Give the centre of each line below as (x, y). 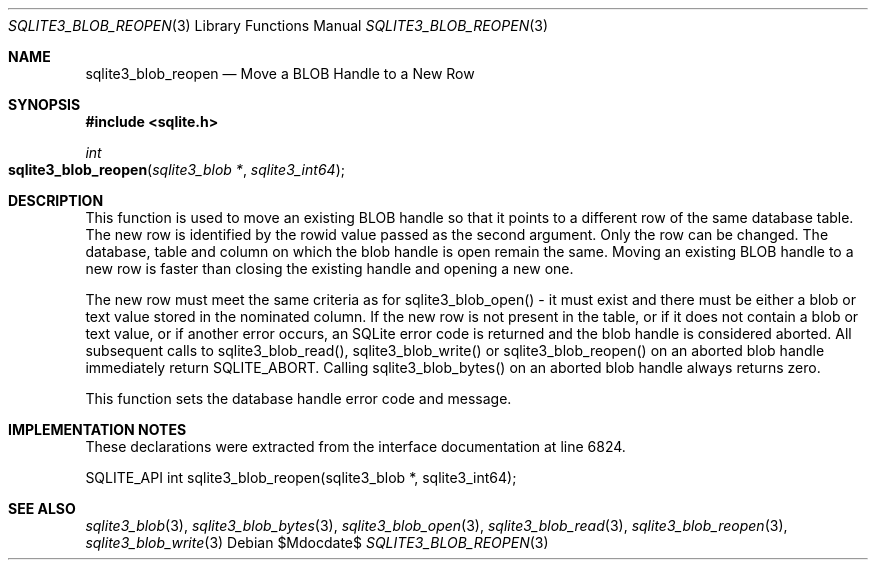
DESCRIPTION (56, 200)
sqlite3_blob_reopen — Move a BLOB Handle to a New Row (280, 73)
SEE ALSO (42, 508)
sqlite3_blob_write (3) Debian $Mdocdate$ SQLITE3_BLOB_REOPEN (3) (317, 542)
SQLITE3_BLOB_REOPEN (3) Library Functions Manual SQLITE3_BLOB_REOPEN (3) (278, 25)
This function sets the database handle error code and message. (298, 398)
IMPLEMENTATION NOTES (97, 429)
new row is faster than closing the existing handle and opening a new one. (329, 268)
